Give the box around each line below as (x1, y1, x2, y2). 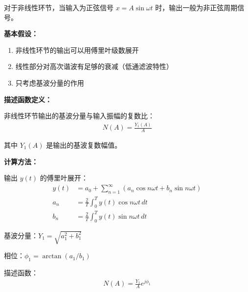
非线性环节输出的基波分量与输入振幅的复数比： (4, 111, 155, 121)
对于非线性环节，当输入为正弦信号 (4, 2, 113, 12)
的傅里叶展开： (40, 173, 88, 183)
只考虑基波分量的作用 (15, 77, 84, 88)
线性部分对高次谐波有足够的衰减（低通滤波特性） (15, 61, 173, 71)
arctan (42, 253, 62, 260)
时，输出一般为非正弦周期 (155, 2, 238, 12)
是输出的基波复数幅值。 (46, 139, 122, 150)
